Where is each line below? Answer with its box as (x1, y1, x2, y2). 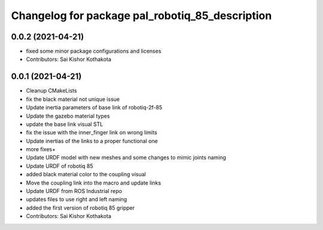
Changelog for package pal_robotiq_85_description (11, 9, 272, 22)
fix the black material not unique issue (26, 96, 120, 103)
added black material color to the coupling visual (26, 171, 146, 178)
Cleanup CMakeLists (26, 87, 77, 94)
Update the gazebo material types (26, 112, 110, 119)
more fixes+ (26, 146, 56, 153)
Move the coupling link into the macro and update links (26, 179, 161, 186)
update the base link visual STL (26, 120, 103, 128)
